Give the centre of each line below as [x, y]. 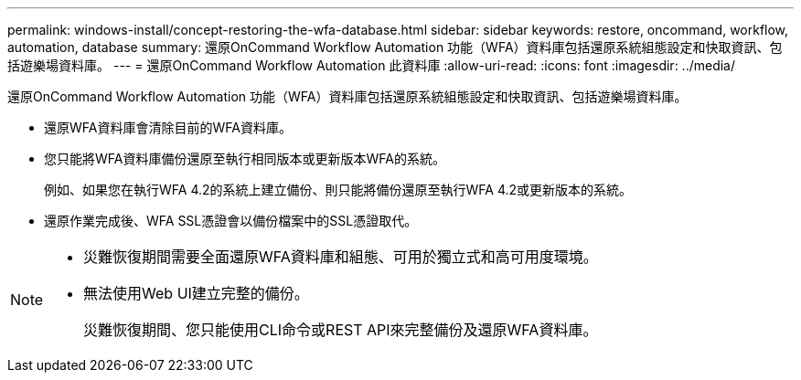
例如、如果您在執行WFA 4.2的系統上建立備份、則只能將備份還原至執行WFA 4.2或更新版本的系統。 [338, 190]
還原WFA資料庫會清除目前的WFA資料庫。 [168, 127]
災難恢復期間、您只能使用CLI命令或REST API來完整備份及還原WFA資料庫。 [341, 330]
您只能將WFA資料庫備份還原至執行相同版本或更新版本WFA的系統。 [245, 158]
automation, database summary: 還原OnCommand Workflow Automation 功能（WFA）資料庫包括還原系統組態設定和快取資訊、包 [395, 47]
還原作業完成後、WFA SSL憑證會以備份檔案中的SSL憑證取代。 [231, 221]
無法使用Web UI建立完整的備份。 [196, 293]
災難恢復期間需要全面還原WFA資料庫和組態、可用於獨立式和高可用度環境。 [341, 257]
